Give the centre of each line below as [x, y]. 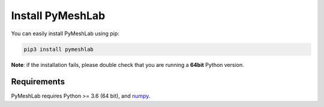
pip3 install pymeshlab [59, 49]
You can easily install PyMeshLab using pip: [65, 33]
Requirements [38, 82]
